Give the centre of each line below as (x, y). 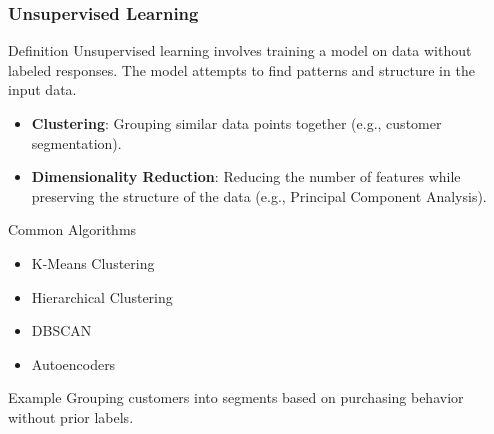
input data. (42, 89)
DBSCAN (61, 330)
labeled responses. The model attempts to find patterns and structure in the (241, 69)
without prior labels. (71, 416)
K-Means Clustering (93, 262)
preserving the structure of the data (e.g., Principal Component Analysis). (259, 195)
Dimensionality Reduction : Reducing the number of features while (246, 176)
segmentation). (76, 142)
